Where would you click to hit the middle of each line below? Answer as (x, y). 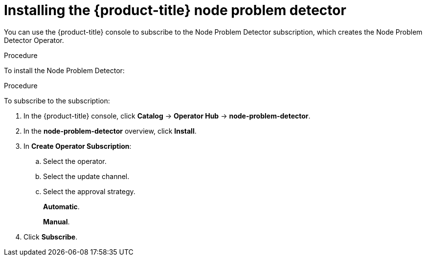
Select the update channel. (86, 176)
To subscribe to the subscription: (57, 100)
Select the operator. (75, 161)
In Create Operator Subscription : (78, 146)
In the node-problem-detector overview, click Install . (110, 131)
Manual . (56, 221)
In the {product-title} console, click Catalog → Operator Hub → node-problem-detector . (167, 116)
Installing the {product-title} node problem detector (175, 10)
